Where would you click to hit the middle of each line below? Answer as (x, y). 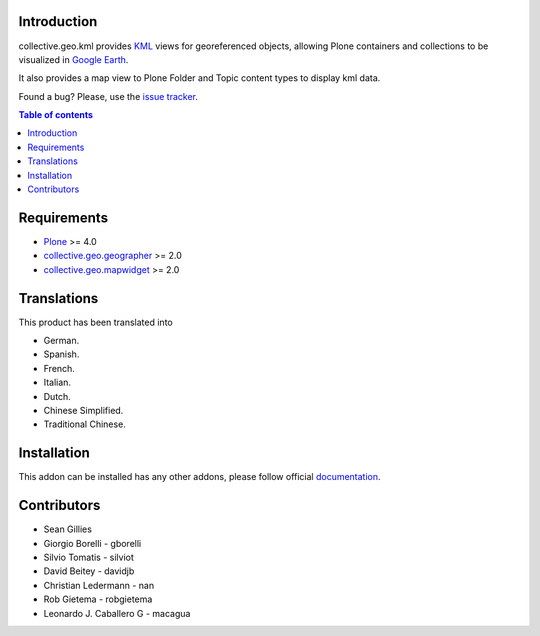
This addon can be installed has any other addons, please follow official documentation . (199, 477)
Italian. (57, 382)
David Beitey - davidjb (89, 571)
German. (61, 341)
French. (59, 368)
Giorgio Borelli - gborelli (92, 543)
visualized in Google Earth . (73, 59)
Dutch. (57, 396)
